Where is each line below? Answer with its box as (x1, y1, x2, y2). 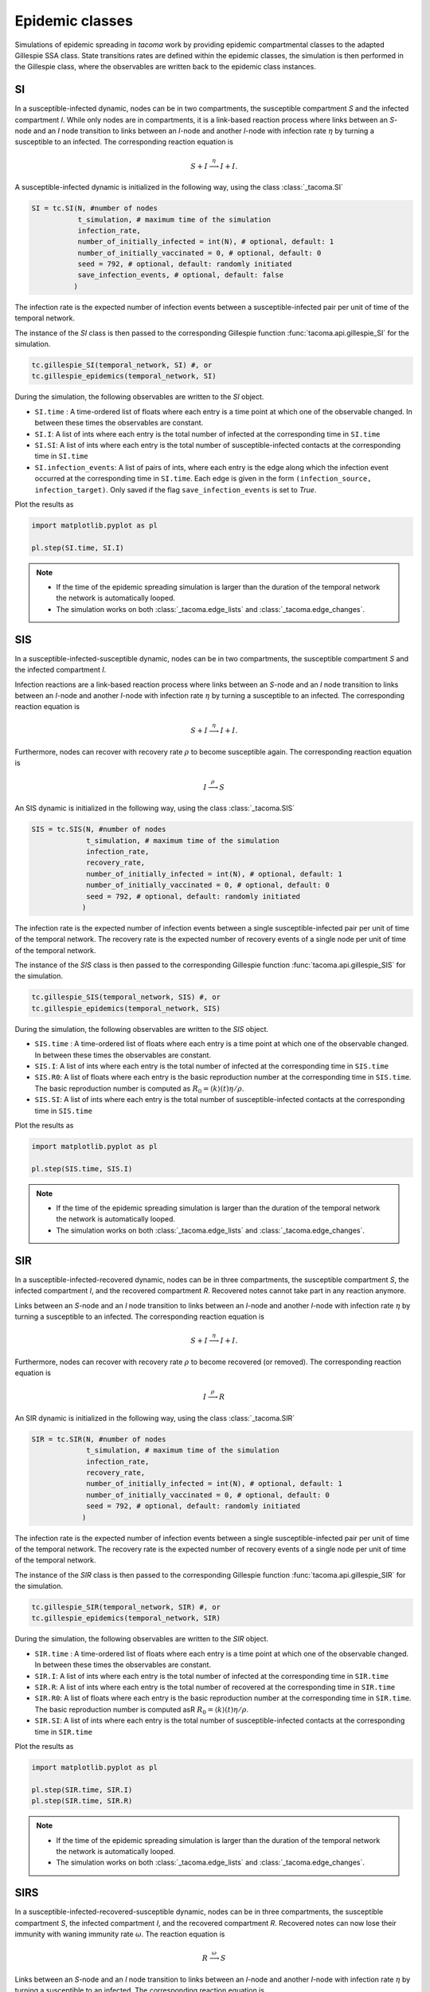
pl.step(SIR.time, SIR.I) (31, 1785, 133, 1794)
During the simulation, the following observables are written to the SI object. (14, 392, 264, 402)
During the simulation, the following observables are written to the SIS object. (14, 1024, 269, 1033)
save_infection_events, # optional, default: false (77, 271, 284, 280)
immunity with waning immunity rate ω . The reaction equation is (14, 1929, 225, 1939)
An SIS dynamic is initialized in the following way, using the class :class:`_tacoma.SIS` (14, 803, 295, 813)
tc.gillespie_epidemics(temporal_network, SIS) (31, 1004, 221, 1013)
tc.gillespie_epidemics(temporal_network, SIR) (31, 1614, 221, 1623)
